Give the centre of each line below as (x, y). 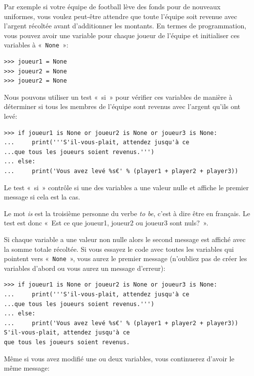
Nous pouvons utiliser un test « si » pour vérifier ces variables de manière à (118, 97)
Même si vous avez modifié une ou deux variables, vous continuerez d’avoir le (119, 358)
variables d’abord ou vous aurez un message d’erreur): (85, 268)
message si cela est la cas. (42, 197)
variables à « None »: (36, 45)
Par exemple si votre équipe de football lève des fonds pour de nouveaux (112, 6)
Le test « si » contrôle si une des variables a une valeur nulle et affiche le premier (127, 187)
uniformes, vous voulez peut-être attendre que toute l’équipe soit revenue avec (121, 16)
